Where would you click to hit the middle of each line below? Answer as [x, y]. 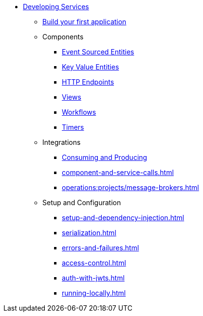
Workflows [79, 112]
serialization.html [89, 233]
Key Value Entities [91, 67]
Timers [73, 127]
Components [63, 37]
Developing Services [56, 7]
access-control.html [94, 263]
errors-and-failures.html [101, 248]
